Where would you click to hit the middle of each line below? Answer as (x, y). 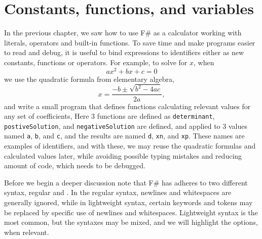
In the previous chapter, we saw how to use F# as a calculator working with (123, 33)
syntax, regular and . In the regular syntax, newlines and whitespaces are (118, 192)
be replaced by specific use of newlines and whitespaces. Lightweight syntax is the (131, 212)
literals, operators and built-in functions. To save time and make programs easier (130, 42)
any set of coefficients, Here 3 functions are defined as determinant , (109, 116)
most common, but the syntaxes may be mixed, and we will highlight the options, (131, 222)
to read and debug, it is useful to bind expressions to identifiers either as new (124, 52)
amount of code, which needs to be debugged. (75, 165)
